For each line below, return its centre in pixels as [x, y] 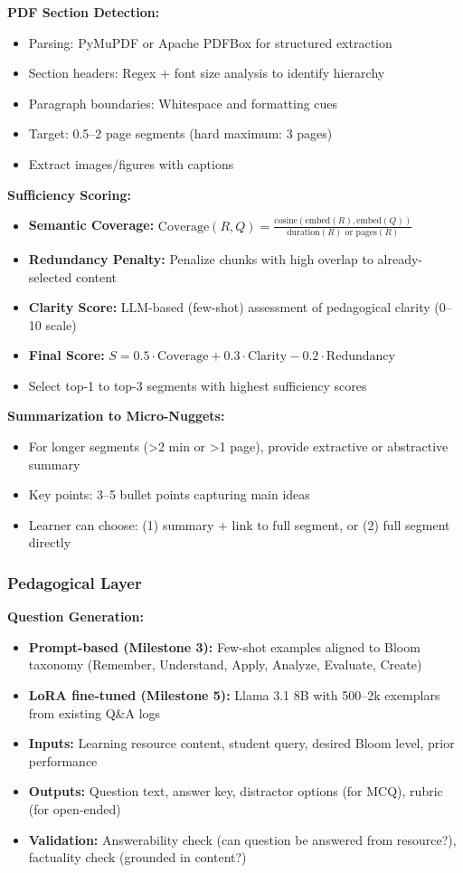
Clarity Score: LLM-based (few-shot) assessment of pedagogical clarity [229, 307]
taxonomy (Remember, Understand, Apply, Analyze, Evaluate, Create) [225, 664]
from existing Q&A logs [94, 712]
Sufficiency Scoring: [69, 194]
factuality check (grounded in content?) [137, 857]
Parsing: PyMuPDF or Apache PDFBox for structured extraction [210, 42]
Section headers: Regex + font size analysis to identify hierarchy [207, 73]
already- [400, 258]
